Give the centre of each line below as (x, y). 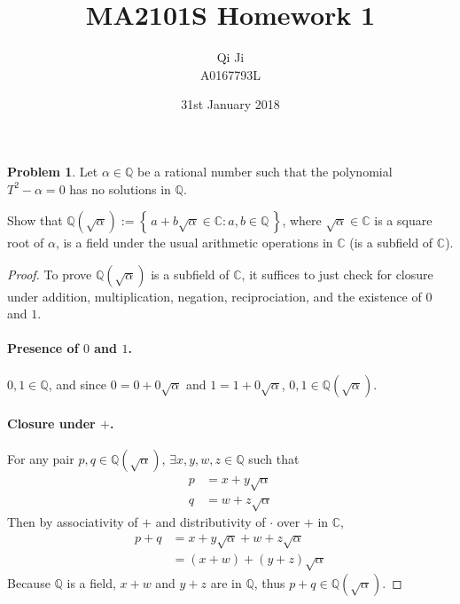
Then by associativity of (73, 522)
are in (226, 583)
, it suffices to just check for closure (337, 274)
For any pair (41, 459)
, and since (78, 384)
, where (302, 220)
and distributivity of (211, 522)
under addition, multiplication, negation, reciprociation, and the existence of (214, 296)
